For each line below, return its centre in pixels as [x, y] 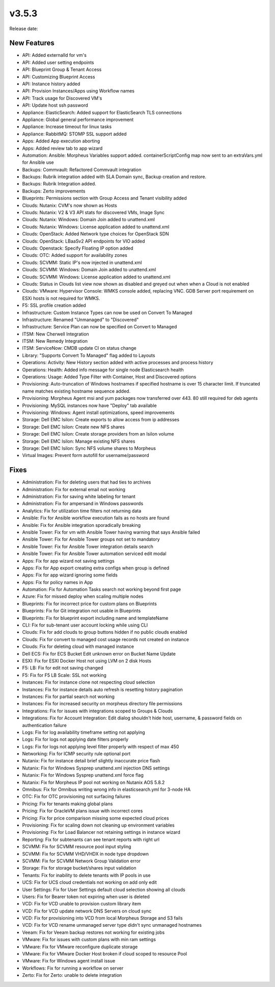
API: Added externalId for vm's [54, 55]
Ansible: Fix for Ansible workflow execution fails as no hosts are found [96, 518]
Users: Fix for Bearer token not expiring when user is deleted [86, 897]
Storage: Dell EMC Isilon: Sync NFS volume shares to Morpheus [89, 448]
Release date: [24, 29]
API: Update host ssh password [55, 105]
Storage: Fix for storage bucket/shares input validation [79, 868]
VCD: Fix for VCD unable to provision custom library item [81, 904]
